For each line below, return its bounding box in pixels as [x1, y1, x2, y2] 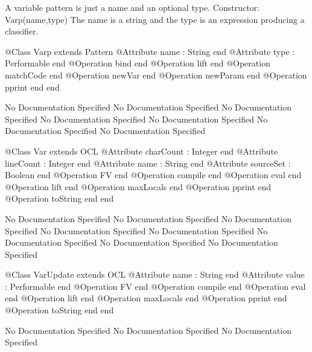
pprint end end [5, 80, 60, 93]
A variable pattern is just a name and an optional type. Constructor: [5, 1, 259, 13]
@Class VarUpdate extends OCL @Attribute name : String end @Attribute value [5, 268, 305, 281]
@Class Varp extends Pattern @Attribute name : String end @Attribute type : [5, 45, 295, 57]
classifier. [5, 25, 39, 37]
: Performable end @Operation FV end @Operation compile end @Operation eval [5, 280, 306, 292]
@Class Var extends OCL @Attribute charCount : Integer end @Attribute [5, 144, 278, 157]
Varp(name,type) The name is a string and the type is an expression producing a [5, 13, 305, 25]
